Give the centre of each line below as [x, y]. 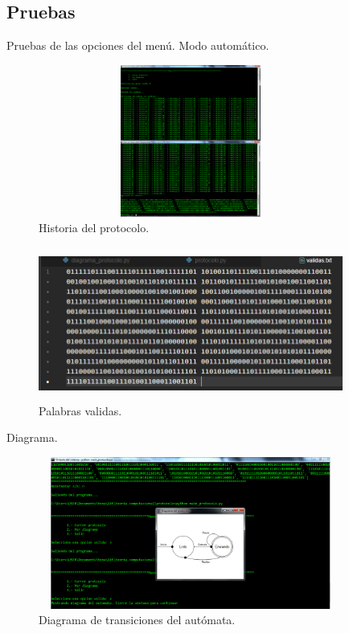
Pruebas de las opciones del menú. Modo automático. [138, 45]
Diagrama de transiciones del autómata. [137, 620]
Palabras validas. [80, 410]
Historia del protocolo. [94, 228]
